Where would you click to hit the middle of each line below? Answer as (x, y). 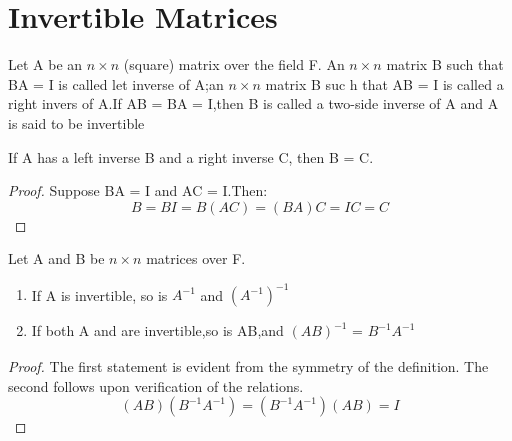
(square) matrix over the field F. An (234, 64)
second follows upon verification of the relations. (156, 385)
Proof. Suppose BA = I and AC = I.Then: (138, 190)
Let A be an (45, 64)
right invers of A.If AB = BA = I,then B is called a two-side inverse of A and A (253, 103)
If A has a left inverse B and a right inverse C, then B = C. (191, 156)
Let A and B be (56, 258)
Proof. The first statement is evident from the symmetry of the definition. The (248, 366)
